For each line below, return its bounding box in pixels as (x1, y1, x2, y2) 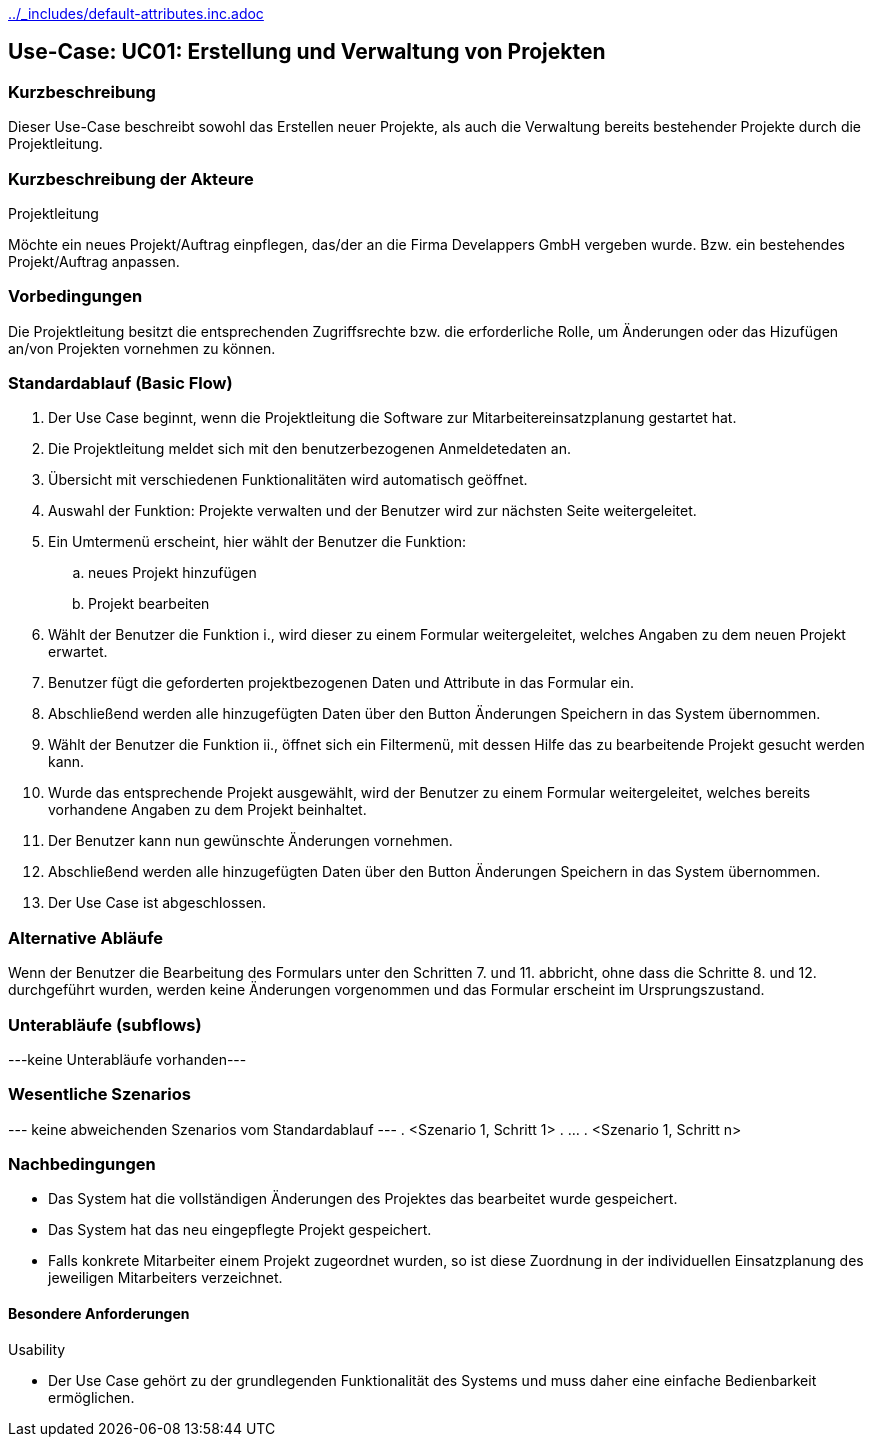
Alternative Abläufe (8, 927, 164, 948)
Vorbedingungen (8, 286, 143, 307)
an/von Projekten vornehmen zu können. (8, 339, 276, 357)
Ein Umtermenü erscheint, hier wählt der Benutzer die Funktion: (48, 533, 466, 551)
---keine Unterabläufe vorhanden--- (8, 1050, 247, 1068)
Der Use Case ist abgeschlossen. (48, 894, 267, 912)
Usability (8, 1340, 66, 1358)
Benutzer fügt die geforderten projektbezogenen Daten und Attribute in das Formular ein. (48, 674, 635, 692)
